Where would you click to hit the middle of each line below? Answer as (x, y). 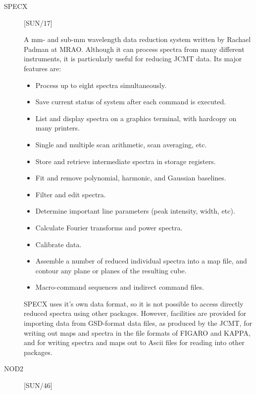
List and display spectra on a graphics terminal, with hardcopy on (136, 118)
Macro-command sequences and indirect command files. (120, 287)
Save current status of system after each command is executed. (131, 102)
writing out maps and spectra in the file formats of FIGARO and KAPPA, (137, 332)
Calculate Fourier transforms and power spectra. (109, 227)
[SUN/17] (38, 22)
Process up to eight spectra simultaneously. (101, 85)
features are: (43, 68)
